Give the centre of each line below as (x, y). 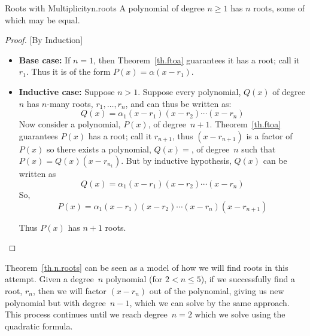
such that (259, 149)
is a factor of (269, 135)
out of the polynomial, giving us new (217, 290)
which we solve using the (240, 314)
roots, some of (279, 8)
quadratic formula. (39, 326)
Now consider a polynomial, (70, 124)
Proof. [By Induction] (44, 40)
